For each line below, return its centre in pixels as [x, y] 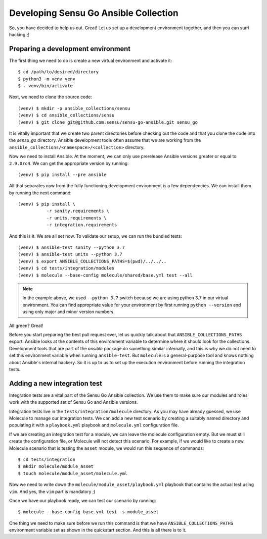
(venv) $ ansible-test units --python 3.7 [70, 254]
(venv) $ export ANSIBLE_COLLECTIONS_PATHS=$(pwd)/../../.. [92, 261]
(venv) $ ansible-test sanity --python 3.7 [71, 247]
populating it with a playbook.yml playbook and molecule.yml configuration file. [94, 425]
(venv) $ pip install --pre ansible [62, 174]
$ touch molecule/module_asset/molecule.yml [73, 473]
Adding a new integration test [56, 383]
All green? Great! [26, 325]
